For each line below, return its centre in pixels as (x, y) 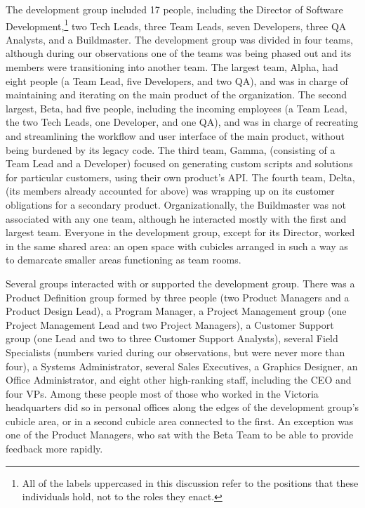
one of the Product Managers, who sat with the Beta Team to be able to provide (180, 435)
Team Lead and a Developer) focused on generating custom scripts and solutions (179, 163)
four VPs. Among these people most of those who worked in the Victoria (162, 393)
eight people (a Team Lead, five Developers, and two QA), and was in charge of (177, 80)
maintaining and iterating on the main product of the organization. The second (176, 95)
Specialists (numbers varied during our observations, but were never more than (175, 352)
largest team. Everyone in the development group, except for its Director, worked (180, 232)
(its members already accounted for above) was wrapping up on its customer (170, 191)
